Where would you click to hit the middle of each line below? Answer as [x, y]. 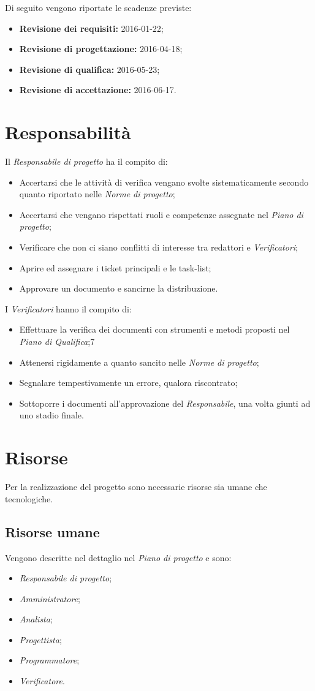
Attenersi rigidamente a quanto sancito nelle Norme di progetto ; [139, 362]
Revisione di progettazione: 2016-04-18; [101, 49]
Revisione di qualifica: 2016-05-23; [89, 69]
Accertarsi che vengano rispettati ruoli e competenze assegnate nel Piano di [161, 214]
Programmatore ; [49, 660]
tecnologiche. [29, 498]
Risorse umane [52, 531]
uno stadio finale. [51, 415]
